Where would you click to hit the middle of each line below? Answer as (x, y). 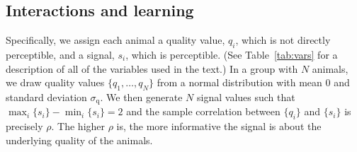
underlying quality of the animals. (79, 140)
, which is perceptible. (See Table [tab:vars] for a (232, 54)
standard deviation (46, 97)
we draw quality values (55, 82)
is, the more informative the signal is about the (219, 126)
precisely (24, 126)
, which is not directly (283, 40)
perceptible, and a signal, (60, 54)
